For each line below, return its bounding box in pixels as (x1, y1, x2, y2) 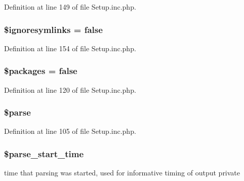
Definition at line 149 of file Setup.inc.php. (4, 2, 136, 12)
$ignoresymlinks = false (4, 23, 103, 35)
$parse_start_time (4, 147, 84, 160)
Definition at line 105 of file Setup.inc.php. (4, 126, 136, 136)
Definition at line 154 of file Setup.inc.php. (4, 43, 136, 53)
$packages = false (4, 64, 77, 77)
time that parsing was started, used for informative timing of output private (4, 167, 240, 178)
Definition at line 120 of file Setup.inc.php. (4, 84, 136, 95)
